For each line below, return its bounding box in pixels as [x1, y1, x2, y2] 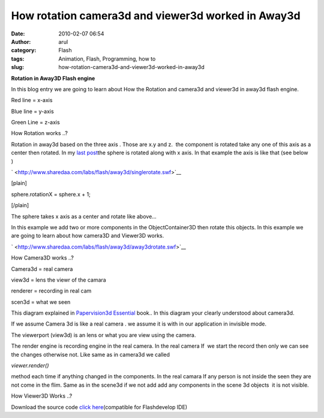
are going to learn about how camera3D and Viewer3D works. [11, 232, 164, 240]
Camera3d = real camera [11, 265, 73, 273]
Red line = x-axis [11, 97, 53, 104]
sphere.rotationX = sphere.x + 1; [11, 190, 91, 198]
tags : [11, 55, 25, 62]
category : [11, 47, 37, 54]
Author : [11, 38, 31, 45]
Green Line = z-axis [11, 119, 60, 126]
